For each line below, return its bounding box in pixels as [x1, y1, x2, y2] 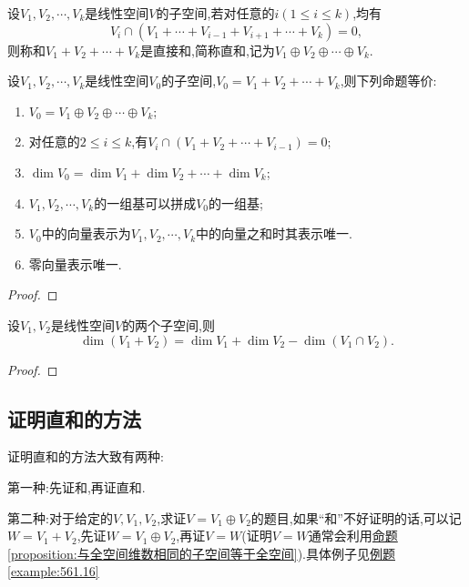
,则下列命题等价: [340, 71, 437, 90]
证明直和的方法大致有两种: [7, 447, 164, 466]
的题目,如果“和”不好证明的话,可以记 [250, 508, 462, 527]
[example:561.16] [7, 562, 99, 581]
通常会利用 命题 [308, 526, 398, 545]
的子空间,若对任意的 [156, 4, 275, 22]
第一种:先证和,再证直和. [7, 477, 146, 496]
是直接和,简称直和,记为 [140, 40, 275, 59]
